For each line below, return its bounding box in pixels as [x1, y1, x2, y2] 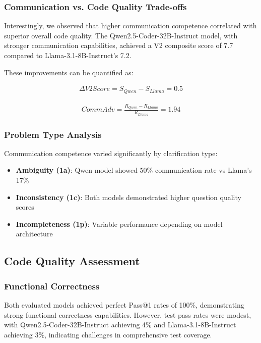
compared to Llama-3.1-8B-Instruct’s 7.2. [4, 50, 132, 60]
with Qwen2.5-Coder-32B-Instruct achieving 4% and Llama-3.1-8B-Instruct [4, 319, 236, 330]
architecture [16, 228, 53, 239]
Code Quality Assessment [4, 253, 140, 269]
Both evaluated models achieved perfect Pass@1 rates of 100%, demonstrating [4, 300, 244, 310]
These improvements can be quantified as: [4, 67, 134, 77]
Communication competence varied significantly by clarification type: [4, 148, 218, 158]
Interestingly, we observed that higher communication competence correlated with [4, 20, 257, 31]
